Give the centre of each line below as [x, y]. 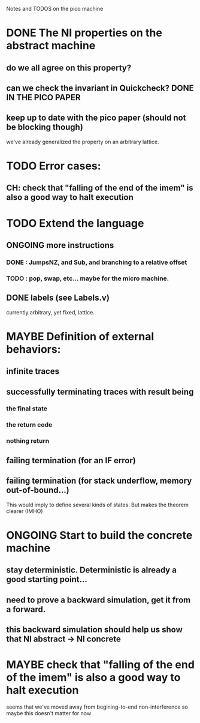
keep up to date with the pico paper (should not [96, 118]
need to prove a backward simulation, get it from [99, 600]
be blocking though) [45, 127]
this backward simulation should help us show [94, 629]
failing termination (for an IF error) [71, 460]
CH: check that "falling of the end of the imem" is [100, 188]
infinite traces [33, 371]
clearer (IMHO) [25, 511]
